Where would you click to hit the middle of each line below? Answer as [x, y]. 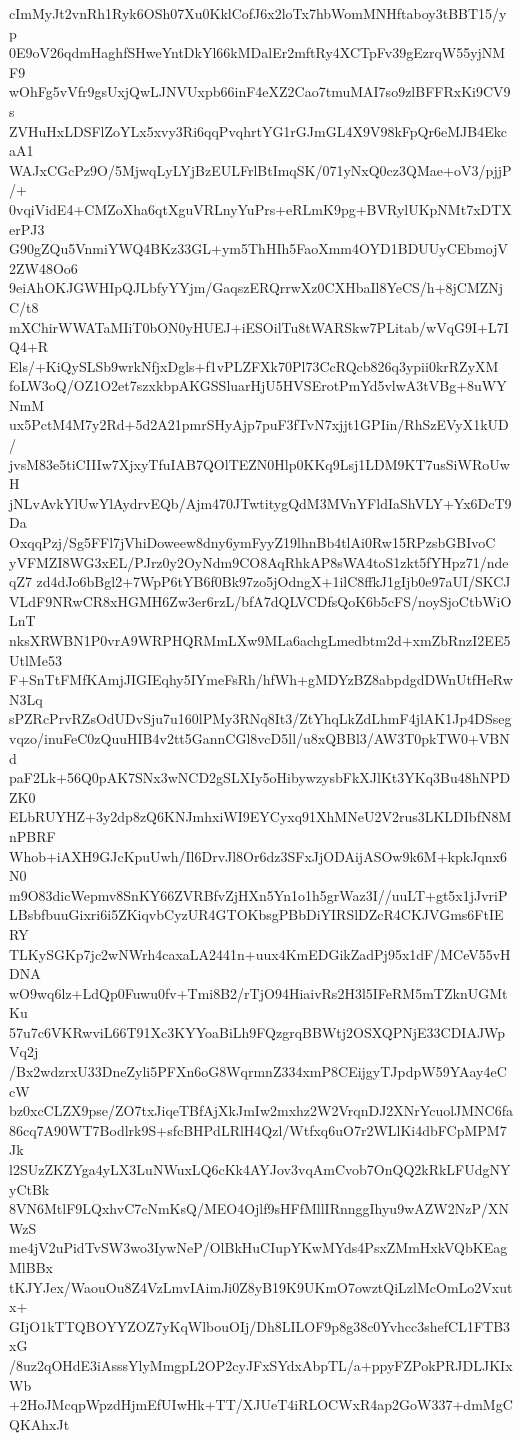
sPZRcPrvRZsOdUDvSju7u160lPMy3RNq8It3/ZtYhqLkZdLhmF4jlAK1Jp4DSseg [260, 718]
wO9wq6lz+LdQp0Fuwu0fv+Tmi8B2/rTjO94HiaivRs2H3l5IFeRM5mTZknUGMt [258, 992]
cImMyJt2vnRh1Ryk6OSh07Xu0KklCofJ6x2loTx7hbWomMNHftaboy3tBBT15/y [258, 13]
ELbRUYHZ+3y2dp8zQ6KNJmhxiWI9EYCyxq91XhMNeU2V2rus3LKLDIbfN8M [260, 816]
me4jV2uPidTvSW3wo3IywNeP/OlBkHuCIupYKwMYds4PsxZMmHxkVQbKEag [258, 1247]
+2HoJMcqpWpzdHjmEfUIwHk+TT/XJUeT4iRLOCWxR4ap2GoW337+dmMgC [261, 1404]
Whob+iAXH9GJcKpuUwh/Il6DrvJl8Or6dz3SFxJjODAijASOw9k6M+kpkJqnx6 [258, 855]
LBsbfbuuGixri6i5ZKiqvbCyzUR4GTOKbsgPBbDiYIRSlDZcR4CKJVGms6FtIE [256, 914]
